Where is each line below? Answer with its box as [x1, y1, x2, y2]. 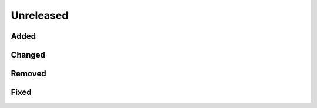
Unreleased [11, 9, 69, 22]
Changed [11, 50, 45, 60]
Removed [11, 69, 46, 79]
